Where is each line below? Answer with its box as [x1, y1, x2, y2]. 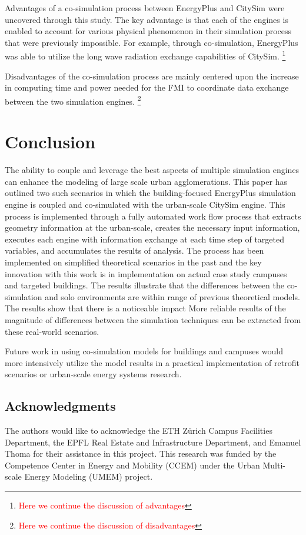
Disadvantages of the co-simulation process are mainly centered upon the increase [5, 69, 299, 82]
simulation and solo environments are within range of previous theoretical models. [5, 290, 300, 303]
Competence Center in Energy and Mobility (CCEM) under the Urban [5, 458, 260, 471]
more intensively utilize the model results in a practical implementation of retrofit [5, 356, 300, 368]
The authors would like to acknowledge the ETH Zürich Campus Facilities [5, 424, 272, 437]
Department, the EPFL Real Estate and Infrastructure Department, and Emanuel [5, 436, 301, 448]
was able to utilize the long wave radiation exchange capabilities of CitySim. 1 [5, 48, 286, 62]
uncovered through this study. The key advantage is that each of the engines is [5, 13, 288, 25]
